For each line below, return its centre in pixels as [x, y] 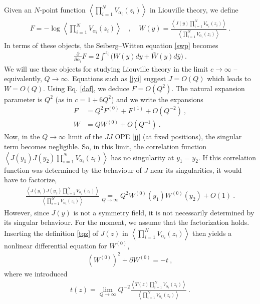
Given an [18, 10]
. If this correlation [227, 157]
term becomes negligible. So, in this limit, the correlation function [105, 146]
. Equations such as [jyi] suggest [117, 78]
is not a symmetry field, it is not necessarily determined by [164, 212]
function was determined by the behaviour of [73, 170]
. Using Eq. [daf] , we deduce [86, 88]
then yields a [212, 233]
